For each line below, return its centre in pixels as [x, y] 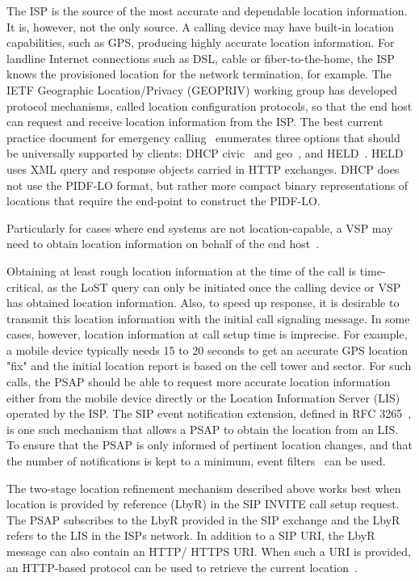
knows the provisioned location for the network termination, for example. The [199, 74]
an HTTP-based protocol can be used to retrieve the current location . [182, 567]
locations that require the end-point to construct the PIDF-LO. [163, 201]
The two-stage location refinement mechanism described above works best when [204, 488]
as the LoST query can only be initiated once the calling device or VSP [224, 286]
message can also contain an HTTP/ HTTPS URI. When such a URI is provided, [209, 551]
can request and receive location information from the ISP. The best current [195, 122]
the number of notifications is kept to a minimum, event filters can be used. [196, 461]
